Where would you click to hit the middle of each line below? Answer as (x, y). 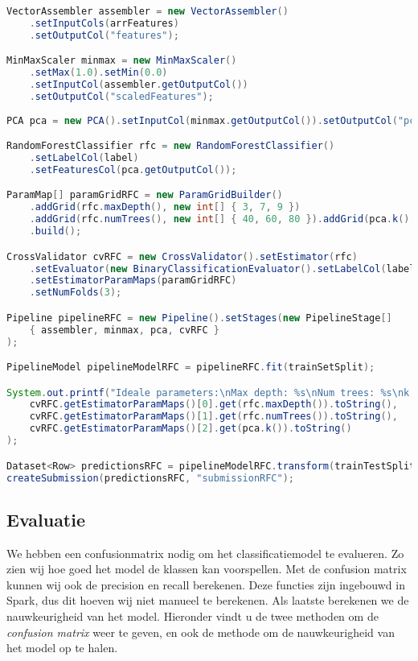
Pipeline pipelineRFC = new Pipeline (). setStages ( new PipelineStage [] (199, 318)
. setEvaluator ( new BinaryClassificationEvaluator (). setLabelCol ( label (222, 269)
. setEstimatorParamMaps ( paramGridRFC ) (133, 281)
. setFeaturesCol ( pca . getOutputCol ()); (133, 169)
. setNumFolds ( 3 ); (76, 293)
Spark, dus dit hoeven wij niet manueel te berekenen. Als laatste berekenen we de (208, 600)
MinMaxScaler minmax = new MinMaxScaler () (122, 61)
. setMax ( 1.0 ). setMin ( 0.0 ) (98, 73)
